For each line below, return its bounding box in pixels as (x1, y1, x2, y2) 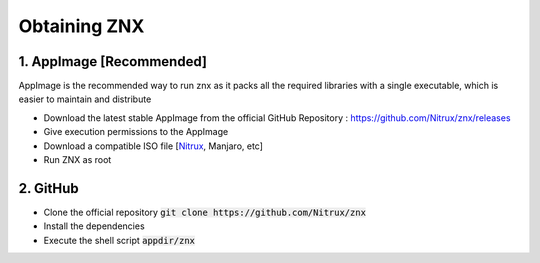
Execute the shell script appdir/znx (43, 234, 195, 246)
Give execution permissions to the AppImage (43, 126, 229, 138)
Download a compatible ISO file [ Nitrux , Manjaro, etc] (43, 140, 264, 152)
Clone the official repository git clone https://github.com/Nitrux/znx (43, 206, 367, 218)
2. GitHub (18, 180, 79, 197)
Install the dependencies (43, 220, 145, 232)
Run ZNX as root (43, 154, 112, 166)
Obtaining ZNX (18, 15, 145, 37)
